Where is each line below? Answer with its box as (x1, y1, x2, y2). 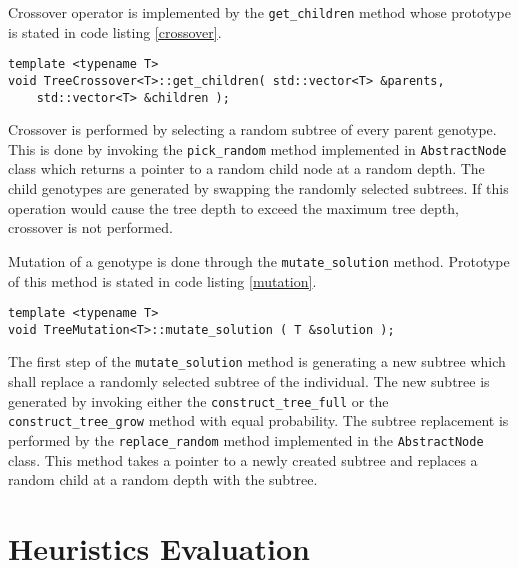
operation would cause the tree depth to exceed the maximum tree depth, (8, 197, 459, 218)
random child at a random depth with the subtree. (8, 469, 318, 490)
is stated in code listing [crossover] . (8, 21, 222, 42)
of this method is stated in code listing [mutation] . (8, 270, 317, 291)
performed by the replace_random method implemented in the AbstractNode (8, 429, 484, 450)
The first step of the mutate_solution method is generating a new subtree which (8, 351, 506, 372)
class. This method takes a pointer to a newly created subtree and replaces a (8, 449, 478, 470)
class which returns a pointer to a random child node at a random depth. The (8, 158, 485, 179)
